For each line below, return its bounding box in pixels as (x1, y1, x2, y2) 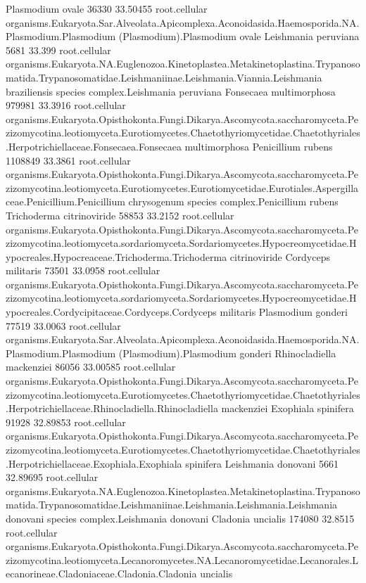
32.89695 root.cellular (6, 470, 99, 485)
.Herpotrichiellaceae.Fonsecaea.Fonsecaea (6, 139, 182, 153)
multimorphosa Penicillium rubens (184, 139, 333, 153)
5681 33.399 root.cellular (6, 42, 111, 57)
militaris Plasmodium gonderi (220, 305, 348, 319)
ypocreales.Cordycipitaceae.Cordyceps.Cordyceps (6, 305, 217, 319)
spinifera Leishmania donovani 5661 (185, 456, 339, 470)
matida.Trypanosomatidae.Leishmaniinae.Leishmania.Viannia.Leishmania (6, 70, 322, 84)
